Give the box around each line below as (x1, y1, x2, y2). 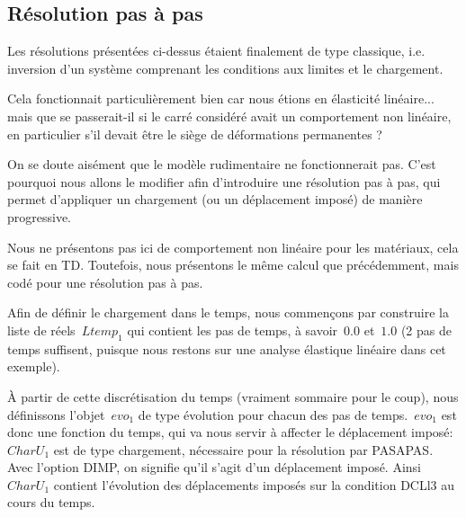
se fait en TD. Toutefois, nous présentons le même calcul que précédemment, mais (7, 255, 459, 274)
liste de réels (7, 320, 76, 339)
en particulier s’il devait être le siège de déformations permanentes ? (7, 124, 382, 143)
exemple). (7, 357, 60, 376)
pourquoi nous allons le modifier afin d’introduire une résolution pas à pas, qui (7, 172, 441, 191)
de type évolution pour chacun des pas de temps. (138, 405, 408, 423)
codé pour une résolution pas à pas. (7, 272, 203, 291)
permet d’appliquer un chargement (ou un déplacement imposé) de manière (7, 190, 423, 209)
